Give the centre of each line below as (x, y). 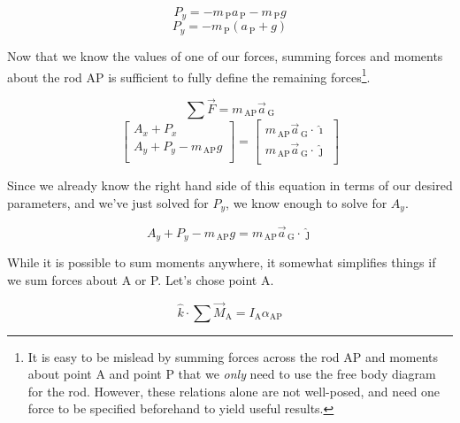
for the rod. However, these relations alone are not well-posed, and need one (234, 391)
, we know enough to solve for (307, 203)
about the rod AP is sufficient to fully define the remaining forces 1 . (189, 75)
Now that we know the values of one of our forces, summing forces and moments (225, 55)
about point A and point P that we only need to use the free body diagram (232, 374)
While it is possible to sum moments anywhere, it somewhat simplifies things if (222, 262)
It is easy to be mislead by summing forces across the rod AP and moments (233, 356)
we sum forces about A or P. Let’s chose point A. (141, 279)
